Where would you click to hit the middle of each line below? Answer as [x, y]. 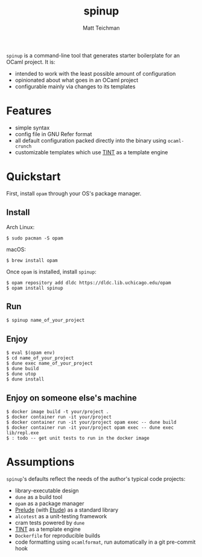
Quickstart [34, 177]
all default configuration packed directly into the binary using [91, 140]
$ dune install [25, 379]
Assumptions [40, 462]
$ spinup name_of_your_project [46, 321]
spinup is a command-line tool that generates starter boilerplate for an [93, 55]
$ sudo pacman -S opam [35, 238]
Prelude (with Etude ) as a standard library [67, 510]
